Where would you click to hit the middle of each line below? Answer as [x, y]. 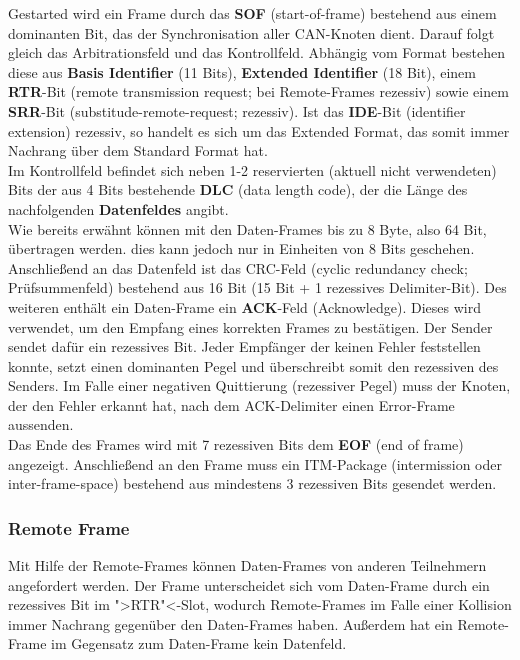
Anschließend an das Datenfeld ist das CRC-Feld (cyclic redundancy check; [238, 267]
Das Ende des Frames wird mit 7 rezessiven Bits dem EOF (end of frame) [236, 444]
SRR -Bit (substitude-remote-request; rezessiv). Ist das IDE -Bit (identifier [237, 110]
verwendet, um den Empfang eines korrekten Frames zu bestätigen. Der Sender [250, 326]
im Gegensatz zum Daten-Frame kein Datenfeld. [199, 643]
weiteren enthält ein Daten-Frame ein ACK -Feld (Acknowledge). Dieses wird [244, 306]
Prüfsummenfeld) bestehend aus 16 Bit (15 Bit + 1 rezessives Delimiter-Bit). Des [257, 287]
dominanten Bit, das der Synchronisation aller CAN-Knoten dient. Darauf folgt [251, 32]
